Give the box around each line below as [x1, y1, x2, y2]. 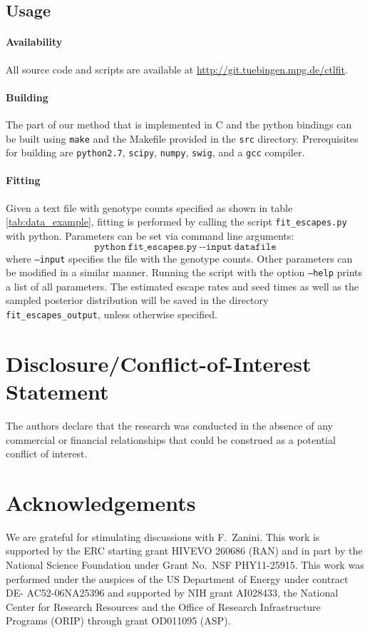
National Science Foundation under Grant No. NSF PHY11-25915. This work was [6, 557, 364, 572]
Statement [6, 377, 109, 406]
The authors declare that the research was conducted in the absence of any [6, 417, 333, 432]
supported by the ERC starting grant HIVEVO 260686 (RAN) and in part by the [6, 543, 363, 558]
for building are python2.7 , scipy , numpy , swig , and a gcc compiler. [6, 145, 305, 160]
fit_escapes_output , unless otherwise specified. [6, 307, 217, 322]
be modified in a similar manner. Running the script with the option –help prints [6, 265, 362, 280]
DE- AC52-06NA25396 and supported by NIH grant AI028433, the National [6, 585, 339, 600]
